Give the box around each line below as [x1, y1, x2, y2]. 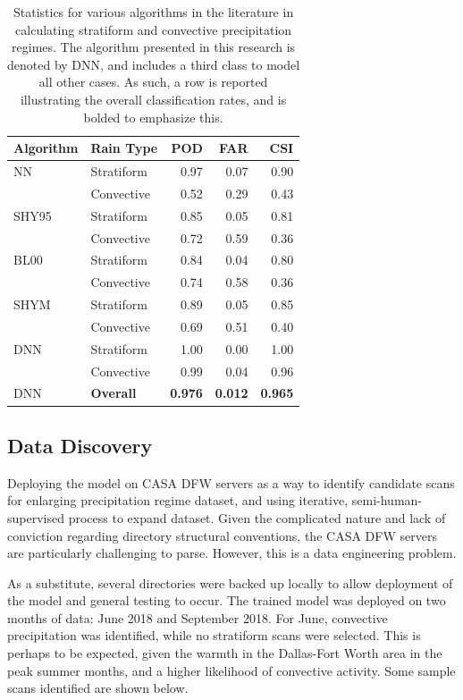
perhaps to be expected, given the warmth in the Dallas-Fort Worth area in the [7, 644, 442, 662]
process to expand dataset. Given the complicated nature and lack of [68, 508, 446, 527]
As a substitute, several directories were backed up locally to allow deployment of [7, 573, 453, 592]
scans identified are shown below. [7, 679, 189, 697]
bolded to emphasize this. [83, 107, 223, 126]
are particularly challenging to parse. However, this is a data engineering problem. [7, 544, 457, 562]
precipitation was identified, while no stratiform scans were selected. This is [7, 626, 421, 645]
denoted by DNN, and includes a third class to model [7, 55, 300, 73]
